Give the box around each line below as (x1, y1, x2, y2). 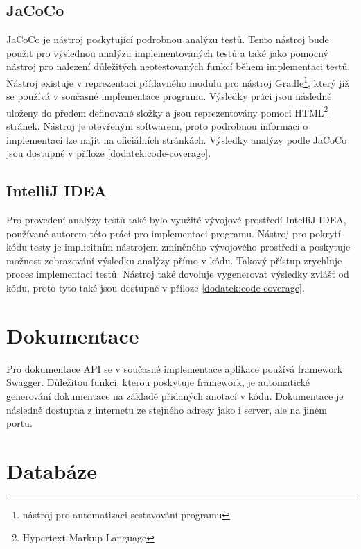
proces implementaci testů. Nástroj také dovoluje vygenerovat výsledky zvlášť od (6, 267, 349, 281)
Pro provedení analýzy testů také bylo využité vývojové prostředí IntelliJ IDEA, (6, 212, 346, 227)
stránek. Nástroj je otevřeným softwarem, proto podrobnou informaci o (6, 119, 308, 133)
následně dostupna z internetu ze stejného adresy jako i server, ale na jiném (6, 402, 327, 416)
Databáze (6, 456, 98, 484)
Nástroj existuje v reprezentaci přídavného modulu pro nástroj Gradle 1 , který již (6, 73, 349, 90)
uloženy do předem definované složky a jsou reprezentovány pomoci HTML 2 (6, 103, 328, 119)
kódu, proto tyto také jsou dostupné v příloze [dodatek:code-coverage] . (6, 280, 305, 295)
